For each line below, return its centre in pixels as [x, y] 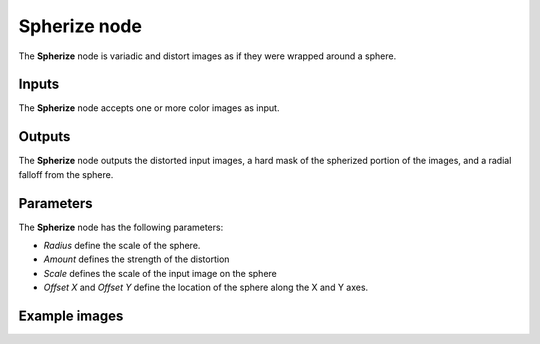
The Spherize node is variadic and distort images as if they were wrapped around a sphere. [207, 56]
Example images [71, 316]
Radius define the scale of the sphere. [122, 246]
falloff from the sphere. [66, 174]
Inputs [39, 84]
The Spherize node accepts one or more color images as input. [149, 108]
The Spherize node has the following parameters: [121, 227]
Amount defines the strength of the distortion [136, 259]
